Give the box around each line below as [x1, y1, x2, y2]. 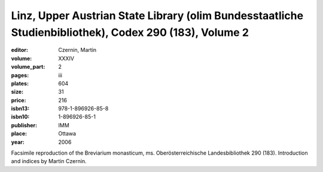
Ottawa [58, 130, 77, 137]
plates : [11, 79, 29, 87]
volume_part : [11, 63, 45, 70]
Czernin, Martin [58, 47, 97, 54]
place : [11, 130, 28, 137]
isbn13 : [11, 105, 30, 112]
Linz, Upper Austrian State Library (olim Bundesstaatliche [11, 9, 304, 22]
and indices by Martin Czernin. [11, 158, 87, 165]
